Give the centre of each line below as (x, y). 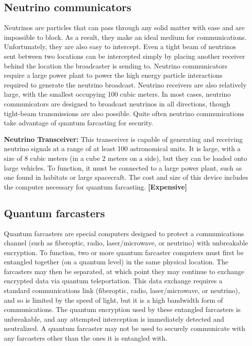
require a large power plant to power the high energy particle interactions (113, 75)
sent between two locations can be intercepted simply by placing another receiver (125, 56)
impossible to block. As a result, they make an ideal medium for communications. (125, 37)
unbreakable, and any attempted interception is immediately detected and (114, 319)
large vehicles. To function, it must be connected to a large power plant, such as (123, 167)
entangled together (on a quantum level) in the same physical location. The (116, 262)
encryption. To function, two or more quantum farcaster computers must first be (124, 252)
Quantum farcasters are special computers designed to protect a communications (124, 233)
